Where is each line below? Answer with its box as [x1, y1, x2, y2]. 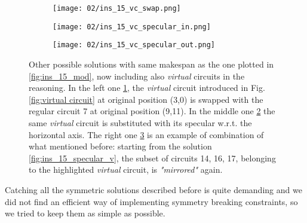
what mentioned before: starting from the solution [29, 140, 212, 152]
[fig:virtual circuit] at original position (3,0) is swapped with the [29, 93, 263, 105]
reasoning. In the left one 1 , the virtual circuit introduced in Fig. [29, 81, 265, 94]
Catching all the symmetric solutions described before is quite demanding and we [5, 183, 302, 195]
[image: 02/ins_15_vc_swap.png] [53, 4, 181, 13]
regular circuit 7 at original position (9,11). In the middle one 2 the [29, 105, 275, 117]
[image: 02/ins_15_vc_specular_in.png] [53, 22, 211, 31]
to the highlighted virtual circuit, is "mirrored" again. [29, 163, 223, 176]
